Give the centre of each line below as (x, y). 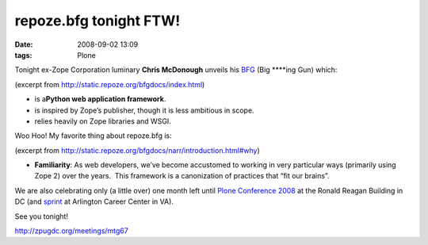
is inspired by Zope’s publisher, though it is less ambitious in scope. (144, 110)
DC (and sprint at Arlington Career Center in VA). (94, 201)
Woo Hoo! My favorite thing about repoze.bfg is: (93, 136)
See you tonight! (42, 216)
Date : (24, 44)
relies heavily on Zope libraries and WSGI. (103, 121)
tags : (23, 55)
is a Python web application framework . (100, 99)
